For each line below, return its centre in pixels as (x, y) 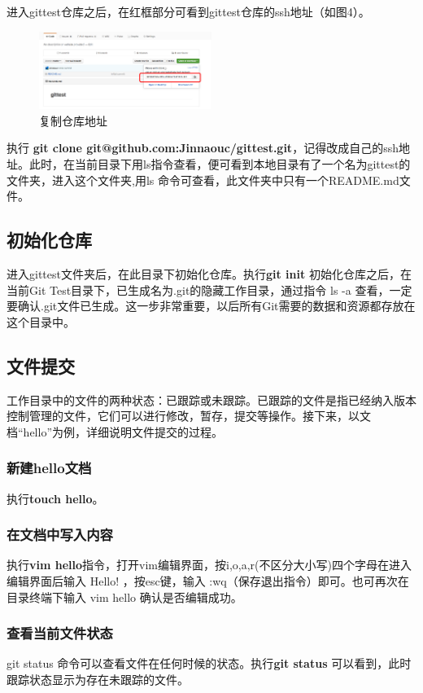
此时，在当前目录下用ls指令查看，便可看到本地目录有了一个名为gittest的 (220, 163)
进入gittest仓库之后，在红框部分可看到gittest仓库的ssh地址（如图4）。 (188, 11)
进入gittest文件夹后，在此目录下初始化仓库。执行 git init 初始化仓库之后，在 (209, 273)
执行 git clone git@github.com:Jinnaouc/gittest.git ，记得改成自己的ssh (203, 148)
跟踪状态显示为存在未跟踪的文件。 (98, 679)
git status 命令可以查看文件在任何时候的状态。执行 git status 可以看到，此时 (209, 663)
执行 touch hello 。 (55, 498)
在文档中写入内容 (60, 535)
